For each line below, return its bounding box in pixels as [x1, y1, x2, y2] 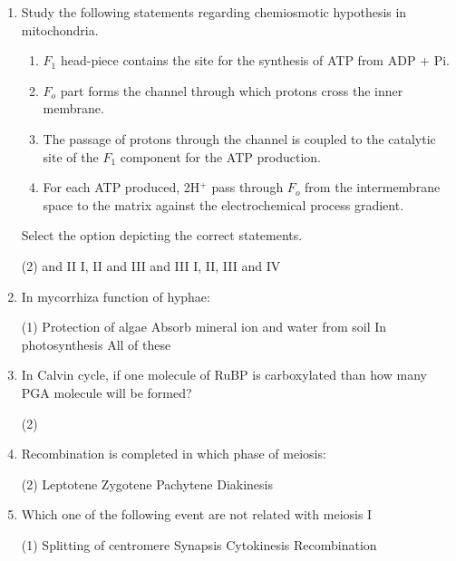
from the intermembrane [305, 178, 441, 197]
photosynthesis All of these [21, 334, 171, 353]
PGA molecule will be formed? [21, 382, 192, 401]
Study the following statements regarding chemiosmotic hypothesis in [21, 3, 407, 21]
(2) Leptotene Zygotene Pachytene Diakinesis [21, 474, 274, 493]
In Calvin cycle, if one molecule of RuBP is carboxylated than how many [21, 365, 427, 384]
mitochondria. [21, 20, 99, 39]
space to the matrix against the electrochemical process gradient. [43, 195, 404, 214]
